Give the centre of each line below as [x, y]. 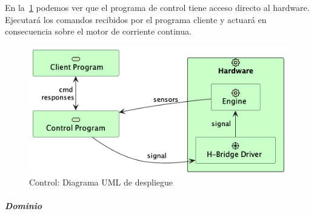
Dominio [24, 206]
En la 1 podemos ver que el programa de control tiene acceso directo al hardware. [157, 7]
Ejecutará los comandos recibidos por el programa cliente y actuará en [136, 19]
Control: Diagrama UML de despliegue [101, 182]
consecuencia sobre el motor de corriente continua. [98, 31]
